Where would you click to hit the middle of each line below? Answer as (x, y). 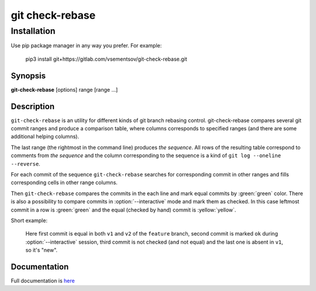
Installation (33, 31)
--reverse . (25, 164)
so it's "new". (42, 250)
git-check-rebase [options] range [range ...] (64, 89)
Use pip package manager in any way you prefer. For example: (86, 46)
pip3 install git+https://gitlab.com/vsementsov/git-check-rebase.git (106, 59)
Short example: (29, 220)
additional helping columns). (45, 137)
